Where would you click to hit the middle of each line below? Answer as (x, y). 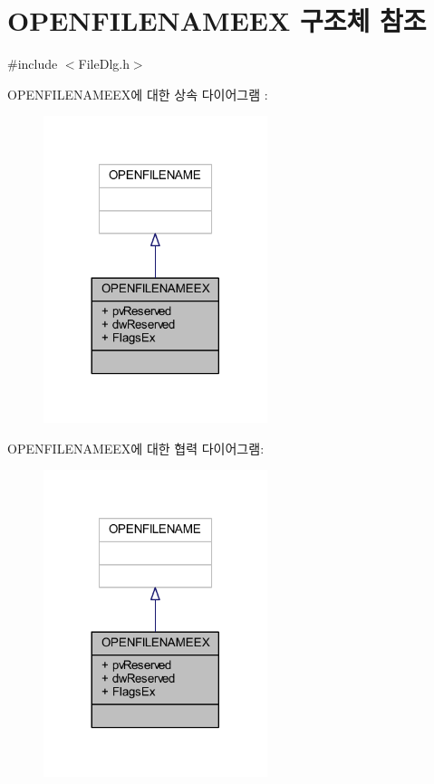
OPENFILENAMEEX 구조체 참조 (217, 20)
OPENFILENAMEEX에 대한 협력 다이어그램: (136, 448)
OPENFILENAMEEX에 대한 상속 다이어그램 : (138, 94)
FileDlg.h (104, 64)
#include (33, 64)
